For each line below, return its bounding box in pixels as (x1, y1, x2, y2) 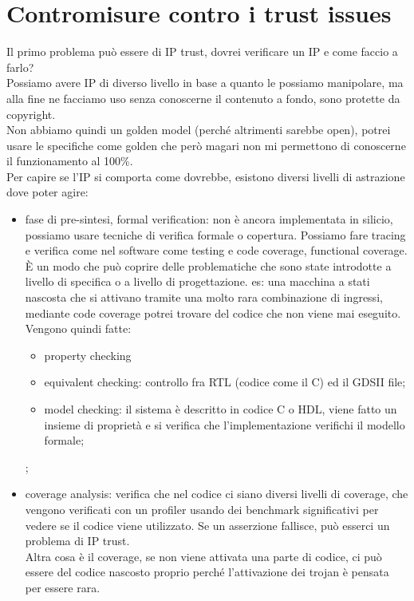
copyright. (6, 105, 56, 122)
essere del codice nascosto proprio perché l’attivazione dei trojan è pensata (25, 563, 389, 580)
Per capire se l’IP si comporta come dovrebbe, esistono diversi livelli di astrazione (6, 168, 405, 184)
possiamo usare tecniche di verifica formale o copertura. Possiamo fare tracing (25, 226, 406, 243)
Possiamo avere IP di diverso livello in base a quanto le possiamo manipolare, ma (6, 74, 404, 91)
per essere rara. (25, 579, 101, 595)
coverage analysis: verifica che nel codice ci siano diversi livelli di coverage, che (25, 485, 408, 502)
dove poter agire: (6, 184, 89, 200)
